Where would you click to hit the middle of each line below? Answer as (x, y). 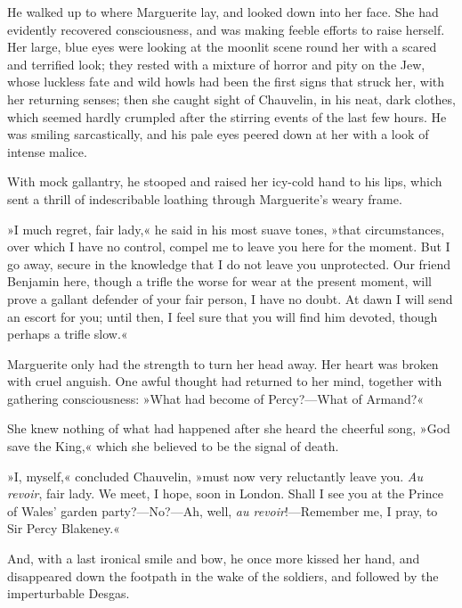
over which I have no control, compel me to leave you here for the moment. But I (229, 246)
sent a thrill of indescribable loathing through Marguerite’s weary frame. (205, 198)
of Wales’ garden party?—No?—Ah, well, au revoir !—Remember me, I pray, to (223, 510)
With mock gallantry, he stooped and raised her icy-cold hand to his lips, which (225, 181)
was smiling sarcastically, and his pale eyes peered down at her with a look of (218, 134)
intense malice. (47, 151)
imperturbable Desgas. (69, 593)
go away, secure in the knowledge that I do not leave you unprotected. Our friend (229, 263)
